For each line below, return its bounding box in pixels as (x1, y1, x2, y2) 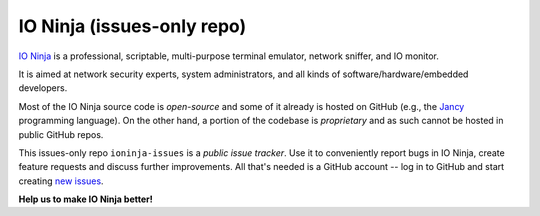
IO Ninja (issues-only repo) (18, 15, 247, 37)
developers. (18, 82, 68, 94)
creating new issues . (18, 175, 104, 187)
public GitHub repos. (18, 128, 104, 140)
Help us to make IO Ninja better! (18, 193, 154, 205)
